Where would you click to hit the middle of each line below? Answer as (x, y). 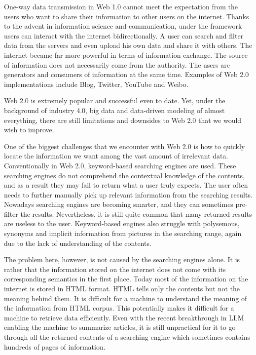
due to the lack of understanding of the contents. (78, 243)
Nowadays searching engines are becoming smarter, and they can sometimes (119, 204)
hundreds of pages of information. (55, 346)
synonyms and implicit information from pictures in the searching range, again (123, 233)
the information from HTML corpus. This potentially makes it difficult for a (119, 308)
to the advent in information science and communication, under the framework (123, 26)
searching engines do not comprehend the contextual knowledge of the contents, (124, 175)
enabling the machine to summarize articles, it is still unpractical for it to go (120, 327)
